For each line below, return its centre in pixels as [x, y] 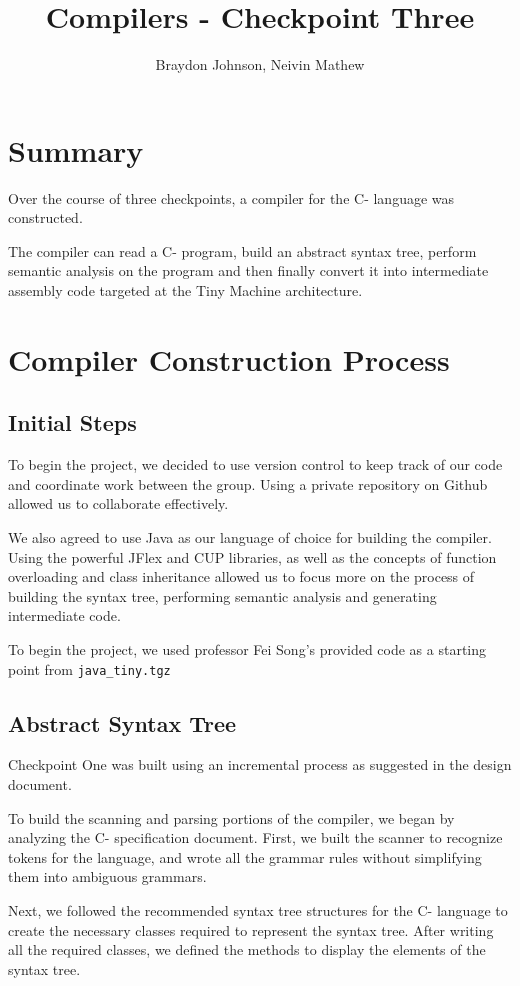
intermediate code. [64, 615]
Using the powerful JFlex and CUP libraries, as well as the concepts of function [252, 556]
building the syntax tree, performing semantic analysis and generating [222, 595]
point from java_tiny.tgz [89, 668]
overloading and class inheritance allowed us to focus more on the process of [241, 576]
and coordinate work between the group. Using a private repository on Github [248, 483]
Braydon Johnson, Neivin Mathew [260, 64]
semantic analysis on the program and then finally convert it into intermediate [248, 270]
